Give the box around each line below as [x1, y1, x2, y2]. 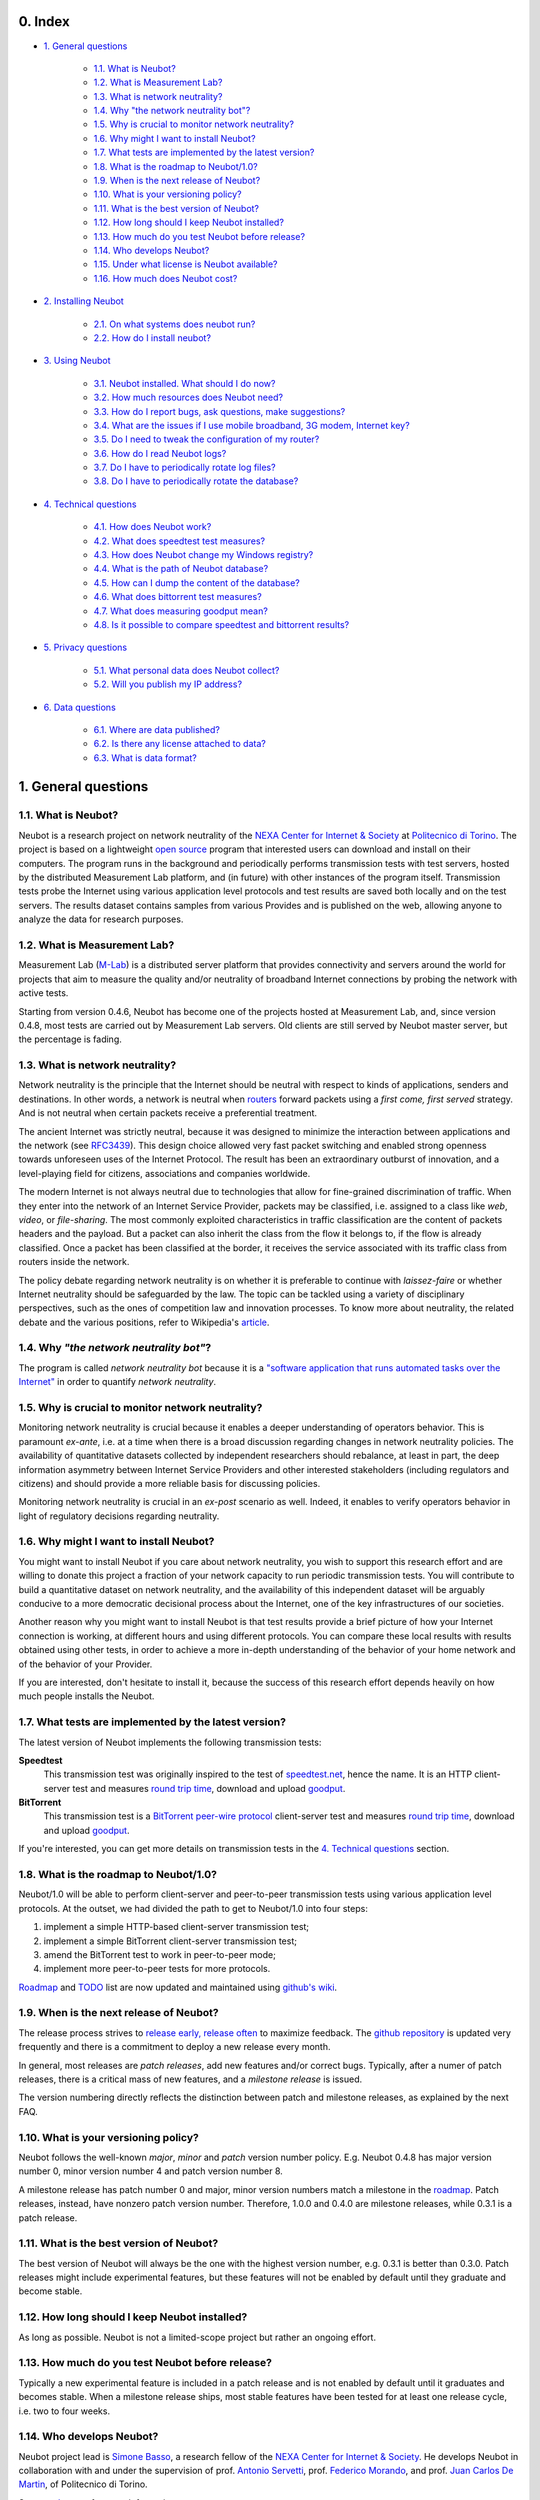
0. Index [18, 13, 70, 30]
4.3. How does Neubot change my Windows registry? [93, 549, 314, 561]
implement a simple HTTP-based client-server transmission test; [43, 1921, 310, 1933]
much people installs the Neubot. [18, 1690, 155, 1702]
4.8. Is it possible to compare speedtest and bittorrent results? [93, 618, 350, 630]
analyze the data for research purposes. [18, 913, 184, 925]
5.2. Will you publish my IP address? [93, 678, 243, 690]
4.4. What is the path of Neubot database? [93, 563, 269, 575]
